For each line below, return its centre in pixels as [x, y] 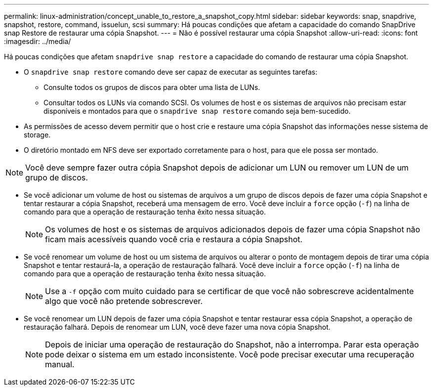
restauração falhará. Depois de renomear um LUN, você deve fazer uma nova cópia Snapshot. [177, 327]
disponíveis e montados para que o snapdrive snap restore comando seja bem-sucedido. [197, 111]
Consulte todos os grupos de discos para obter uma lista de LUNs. [152, 87]
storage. [37, 135]
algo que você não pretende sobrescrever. [124, 301]
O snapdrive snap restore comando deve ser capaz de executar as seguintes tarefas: [171, 72]
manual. [60, 364]
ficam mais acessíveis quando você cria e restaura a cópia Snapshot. [174, 239]
